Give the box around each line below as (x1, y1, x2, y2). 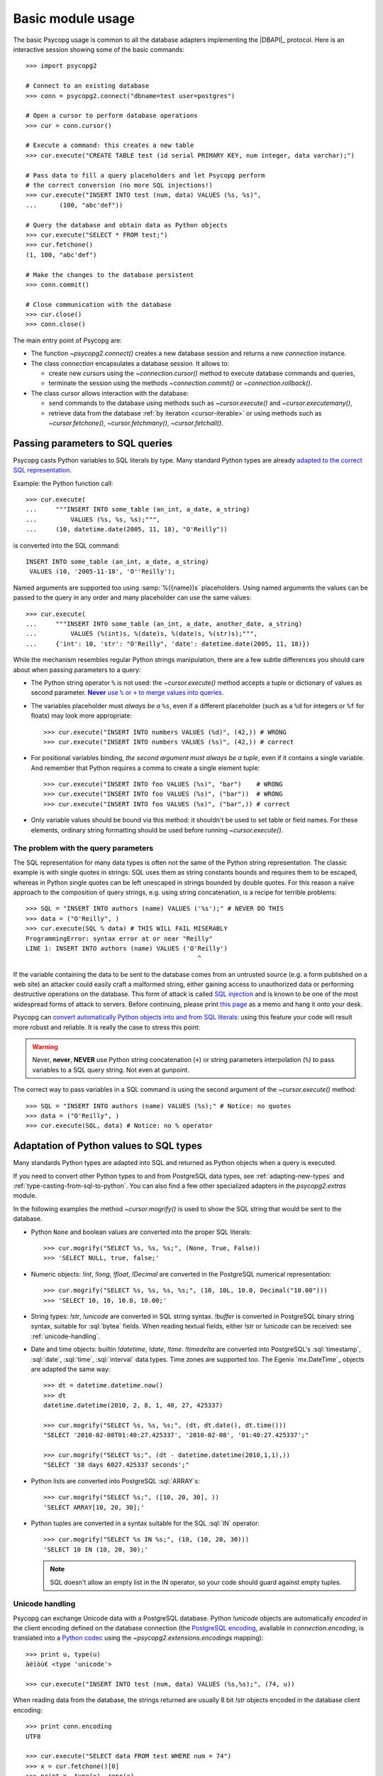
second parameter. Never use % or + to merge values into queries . (30, 688, 224, 697)
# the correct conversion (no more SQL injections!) (26, 181, 213, 190)
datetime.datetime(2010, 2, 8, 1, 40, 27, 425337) (43, 1402, 223, 1409)
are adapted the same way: (30, 1365, 111, 1373)
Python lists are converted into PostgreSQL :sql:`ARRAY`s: (30, 1476, 200, 1485)
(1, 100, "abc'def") (26, 251, 97, 259)
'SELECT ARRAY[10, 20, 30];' (43, 1503, 145, 1511)
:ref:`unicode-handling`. (30, 1332, 101, 1341)
